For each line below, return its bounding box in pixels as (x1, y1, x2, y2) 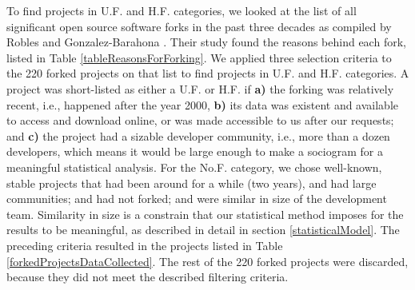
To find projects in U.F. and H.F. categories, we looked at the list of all (6, 2, 357, 18)
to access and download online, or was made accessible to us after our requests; (6, 112, 394, 129)
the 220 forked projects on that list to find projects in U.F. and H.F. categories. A (6, 65, 409, 81)
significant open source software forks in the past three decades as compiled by (6, 18, 392, 34)
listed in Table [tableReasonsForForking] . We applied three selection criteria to (6, 49, 392, 66)
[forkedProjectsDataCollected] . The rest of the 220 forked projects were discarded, (6, 252, 409, 269)
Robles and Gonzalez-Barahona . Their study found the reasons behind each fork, (6, 34, 406, 50)
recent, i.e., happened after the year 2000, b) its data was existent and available (6, 96, 398, 113)
